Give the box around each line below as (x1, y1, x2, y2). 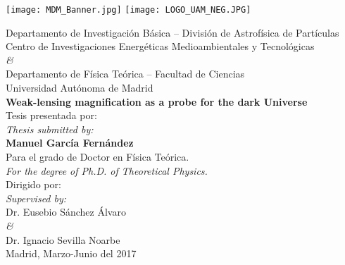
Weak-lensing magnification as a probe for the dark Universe (6, 94, 308, 109)
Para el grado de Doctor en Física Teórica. (6, 149, 189, 164)
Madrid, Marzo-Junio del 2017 (6, 246, 137, 261)
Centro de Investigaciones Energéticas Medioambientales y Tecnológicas (6, 39, 315, 54)
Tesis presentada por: (6, 108, 97, 123)
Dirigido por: (6, 177, 61, 192)
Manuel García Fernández (6, 135, 134, 150)
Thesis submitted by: (6, 121, 94, 136)
